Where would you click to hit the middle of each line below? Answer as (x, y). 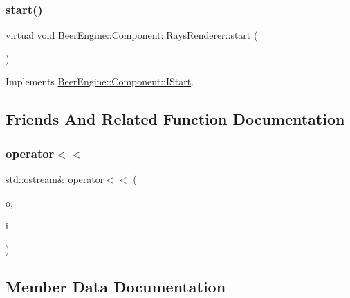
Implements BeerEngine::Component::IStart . (100, 81)
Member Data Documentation (116, 286)
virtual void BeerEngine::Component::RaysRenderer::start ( (132, 35)
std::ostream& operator (55, 179)
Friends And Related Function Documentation (175, 119)
